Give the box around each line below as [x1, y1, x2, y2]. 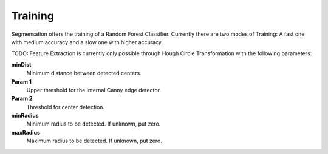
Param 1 [11, 78, 32, 85]
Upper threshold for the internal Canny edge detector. [26, 86, 161, 93]
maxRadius [11, 129, 41, 136]
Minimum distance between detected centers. [26, 70, 142, 77]
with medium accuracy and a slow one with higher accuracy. [11, 38, 163, 45]
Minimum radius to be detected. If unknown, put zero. [26, 120, 161, 127]
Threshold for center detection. [26, 103, 105, 110]
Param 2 [11, 95, 33, 102]
